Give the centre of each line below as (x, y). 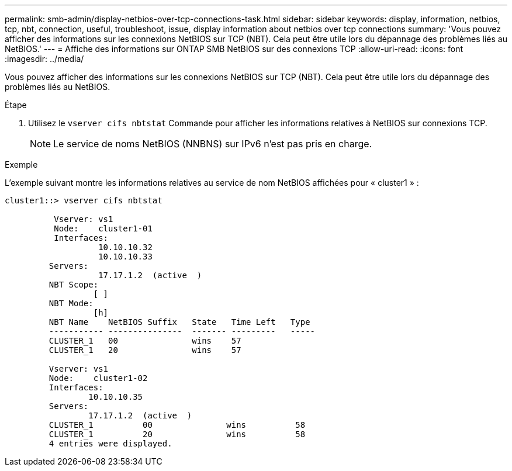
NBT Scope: (74, 285)
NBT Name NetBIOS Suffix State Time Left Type (179, 322)
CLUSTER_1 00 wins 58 (177, 425)
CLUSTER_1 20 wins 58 (177, 434)
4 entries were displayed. (110, 444)
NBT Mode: (71, 303)
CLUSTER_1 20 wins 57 (145, 350)
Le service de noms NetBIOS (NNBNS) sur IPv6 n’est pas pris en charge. (213, 144)
